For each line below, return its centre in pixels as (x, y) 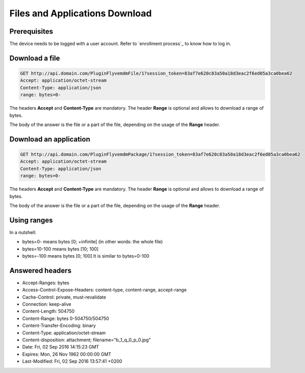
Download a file (35, 58)
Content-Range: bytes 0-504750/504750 (66, 318)
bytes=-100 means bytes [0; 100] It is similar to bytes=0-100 (86, 256)
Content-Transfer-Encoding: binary (59, 326)
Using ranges (31, 220)
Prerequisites (31, 31)
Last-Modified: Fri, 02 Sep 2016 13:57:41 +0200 (72, 361)
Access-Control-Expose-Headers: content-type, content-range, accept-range (104, 290)
